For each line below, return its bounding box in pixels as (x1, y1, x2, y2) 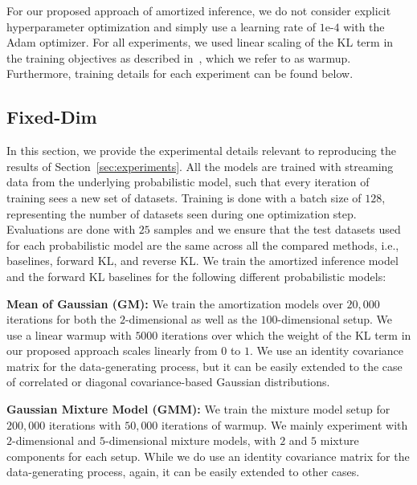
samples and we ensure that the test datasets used (153, 221, 401, 238)
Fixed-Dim (6, 104, 97, 129)
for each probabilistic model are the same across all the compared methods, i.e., (6, 236, 399, 253)
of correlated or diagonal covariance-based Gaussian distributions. (6, 373, 330, 390)
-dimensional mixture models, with (104, 432, 276, 449)
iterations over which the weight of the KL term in (161, 326, 411, 343)
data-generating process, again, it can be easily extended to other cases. (6, 463, 360, 480)
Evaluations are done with (6, 221, 136, 238)
